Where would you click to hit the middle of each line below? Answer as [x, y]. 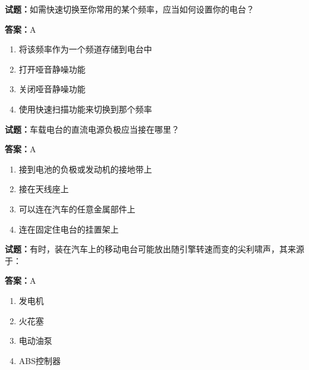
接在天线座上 [44, 189]
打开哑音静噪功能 [52, 69]
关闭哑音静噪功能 [52, 89]
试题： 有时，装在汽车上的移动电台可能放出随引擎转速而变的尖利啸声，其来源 [154, 249]
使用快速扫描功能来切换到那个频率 [85, 109]
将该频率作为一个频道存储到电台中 [85, 49]
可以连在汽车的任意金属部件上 [77, 208]
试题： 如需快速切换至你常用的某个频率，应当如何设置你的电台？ [130, 9]
